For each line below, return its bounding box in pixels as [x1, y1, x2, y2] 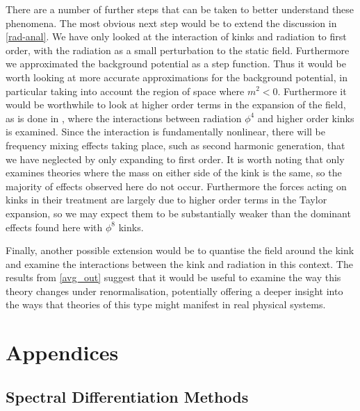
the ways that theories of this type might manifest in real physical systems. [6, 297, 326, 312]
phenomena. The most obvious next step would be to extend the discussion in [6, 15, 337, 30]
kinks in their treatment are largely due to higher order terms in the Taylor [6, 192, 327, 207]
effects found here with [6, 219, 103, 234]
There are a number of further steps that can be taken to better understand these [6, 2, 354, 16]
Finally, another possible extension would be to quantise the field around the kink [6, 243, 354, 258]
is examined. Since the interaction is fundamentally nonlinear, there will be [6, 124, 325, 139]
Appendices [6, 338, 119, 367]
